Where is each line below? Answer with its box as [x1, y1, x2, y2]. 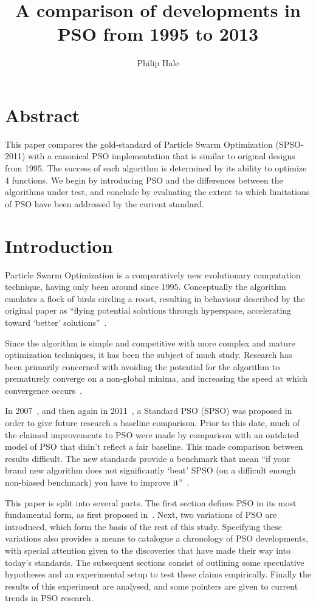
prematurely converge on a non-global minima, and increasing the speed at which [5, 372, 308, 385]
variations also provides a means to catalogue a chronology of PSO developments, [5, 532, 308, 545]
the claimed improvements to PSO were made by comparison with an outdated [5, 428, 299, 441]
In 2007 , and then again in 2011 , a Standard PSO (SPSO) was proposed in [5, 404, 292, 417]
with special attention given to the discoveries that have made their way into [5, 544, 291, 556]
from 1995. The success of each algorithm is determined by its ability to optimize [5, 162, 307, 174]
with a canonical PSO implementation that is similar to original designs [28, 150, 295, 162]
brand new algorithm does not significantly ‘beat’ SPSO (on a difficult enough [5, 464, 296, 477]
